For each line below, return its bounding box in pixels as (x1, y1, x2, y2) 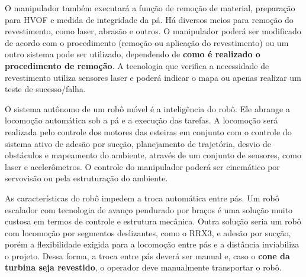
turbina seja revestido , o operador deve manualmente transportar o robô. (5, 261, 282, 273)
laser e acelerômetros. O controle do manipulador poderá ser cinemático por (5, 160, 280, 172)
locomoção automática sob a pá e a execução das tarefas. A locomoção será (5, 114, 278, 126)
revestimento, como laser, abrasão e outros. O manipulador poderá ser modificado (5, 25, 301, 37)
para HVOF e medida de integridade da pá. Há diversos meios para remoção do (5, 13, 294, 25)
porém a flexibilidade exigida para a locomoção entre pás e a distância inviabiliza (5, 238, 299, 250)
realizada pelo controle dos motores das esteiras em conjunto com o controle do (5, 125, 292, 138)
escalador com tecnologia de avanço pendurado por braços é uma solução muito (5, 203, 293, 216)
